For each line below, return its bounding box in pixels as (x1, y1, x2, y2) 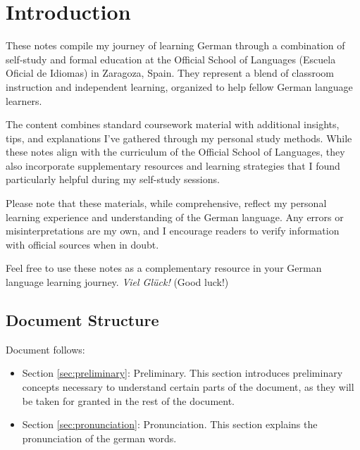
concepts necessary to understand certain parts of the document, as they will (22, 380, 354, 394)
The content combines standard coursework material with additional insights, (6, 117, 340, 132)
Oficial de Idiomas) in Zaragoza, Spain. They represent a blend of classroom (6, 65, 334, 80)
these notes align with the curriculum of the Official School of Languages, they (6, 144, 345, 159)
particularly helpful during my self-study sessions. (6, 172, 220, 187)
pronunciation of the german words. (22, 430, 177, 445)
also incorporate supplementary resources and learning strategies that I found (6, 158, 340, 173)
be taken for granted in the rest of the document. (22, 393, 235, 408)
